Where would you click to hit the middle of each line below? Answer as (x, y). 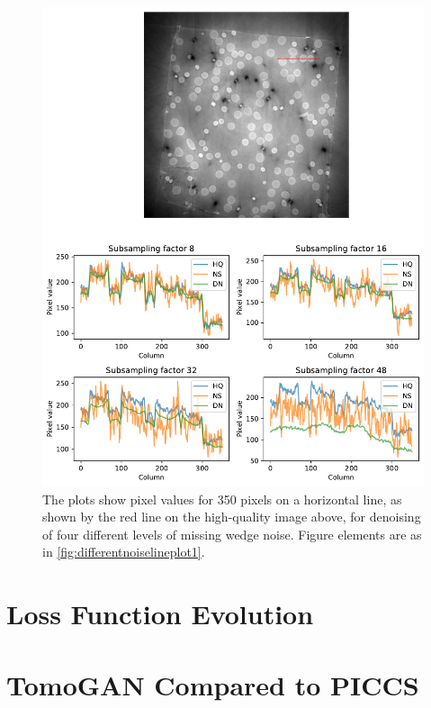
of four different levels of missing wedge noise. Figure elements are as (232, 534)
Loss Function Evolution (160, 614)
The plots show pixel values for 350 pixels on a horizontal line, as (222, 499)
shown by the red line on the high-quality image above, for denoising (232, 517)
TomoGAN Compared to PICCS (213, 684)
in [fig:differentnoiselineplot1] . (124, 552)
